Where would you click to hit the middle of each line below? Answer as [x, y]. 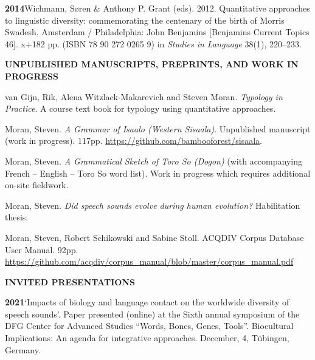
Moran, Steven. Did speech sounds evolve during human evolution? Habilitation [153, 205]
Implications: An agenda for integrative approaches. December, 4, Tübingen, [147, 338]
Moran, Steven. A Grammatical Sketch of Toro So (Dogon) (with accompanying [154, 161]
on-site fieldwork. [37, 185]
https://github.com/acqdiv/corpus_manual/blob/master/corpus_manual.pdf [149, 261]
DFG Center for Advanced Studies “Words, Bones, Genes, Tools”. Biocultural [149, 326]
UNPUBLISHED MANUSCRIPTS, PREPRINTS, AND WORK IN [152, 64]
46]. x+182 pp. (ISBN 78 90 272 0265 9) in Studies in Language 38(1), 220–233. [153, 43]
